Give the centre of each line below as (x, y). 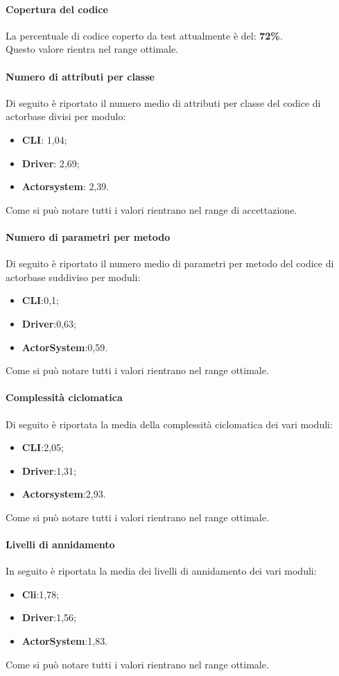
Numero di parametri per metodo (88, 236)
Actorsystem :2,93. (64, 494)
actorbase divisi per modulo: (66, 116)
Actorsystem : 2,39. (66, 186)
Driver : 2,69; (51, 163)
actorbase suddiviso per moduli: (73, 277)
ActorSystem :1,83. (65, 641)
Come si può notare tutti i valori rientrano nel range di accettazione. (151, 209)
